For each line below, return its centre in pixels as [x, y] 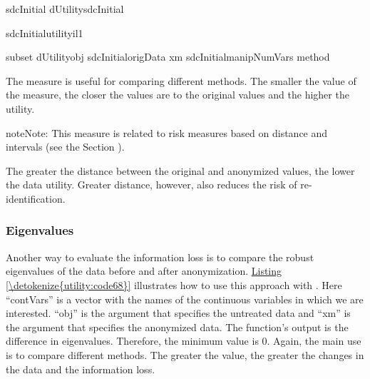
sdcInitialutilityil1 [45, 32]
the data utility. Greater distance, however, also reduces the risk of [151, 185]
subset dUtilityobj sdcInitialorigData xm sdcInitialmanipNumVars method [168, 57]
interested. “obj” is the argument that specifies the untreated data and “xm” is [178, 313]
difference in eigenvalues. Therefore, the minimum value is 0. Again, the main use [184, 341]
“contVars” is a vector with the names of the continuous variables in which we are [185, 299]
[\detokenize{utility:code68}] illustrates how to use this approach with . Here [174, 284]
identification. [36, 198]
